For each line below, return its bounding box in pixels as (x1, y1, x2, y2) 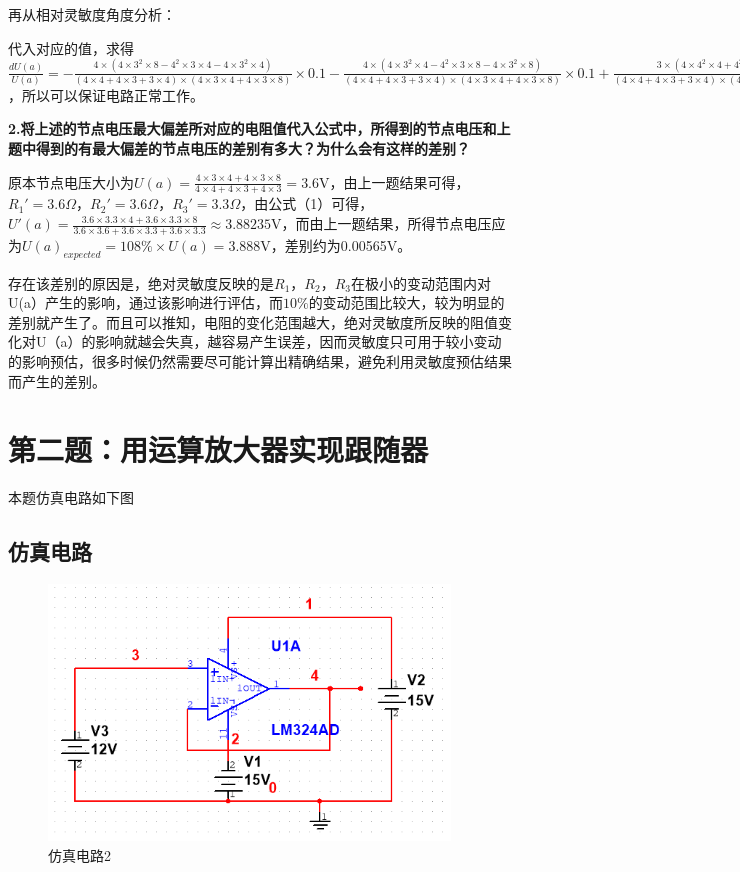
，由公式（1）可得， (240, 193, 374, 214)
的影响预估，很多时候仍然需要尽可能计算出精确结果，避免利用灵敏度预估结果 (8, 351, 512, 372)
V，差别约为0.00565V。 (260, 234, 412, 255)
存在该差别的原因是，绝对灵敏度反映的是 (8, 272, 274, 293)
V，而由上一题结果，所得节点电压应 (271, 213, 506, 234)
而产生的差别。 (8, 370, 106, 391)
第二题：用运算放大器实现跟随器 (8, 429, 429, 470)
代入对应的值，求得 (8, 37, 134, 58)
